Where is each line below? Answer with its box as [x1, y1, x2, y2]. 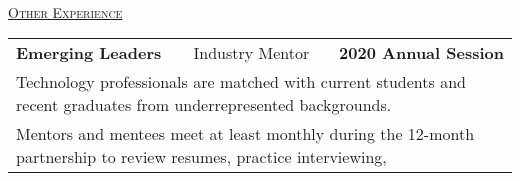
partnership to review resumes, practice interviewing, [16, 145, 387, 169]
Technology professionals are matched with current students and [16, 70, 466, 94]
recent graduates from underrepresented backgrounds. [16, 93, 392, 117]
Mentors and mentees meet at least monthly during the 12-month [16, 122, 475, 146]
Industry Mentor [193, 41, 310, 65]
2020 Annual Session [339, 41, 504, 65]
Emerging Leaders [16, 41, 162, 65]
